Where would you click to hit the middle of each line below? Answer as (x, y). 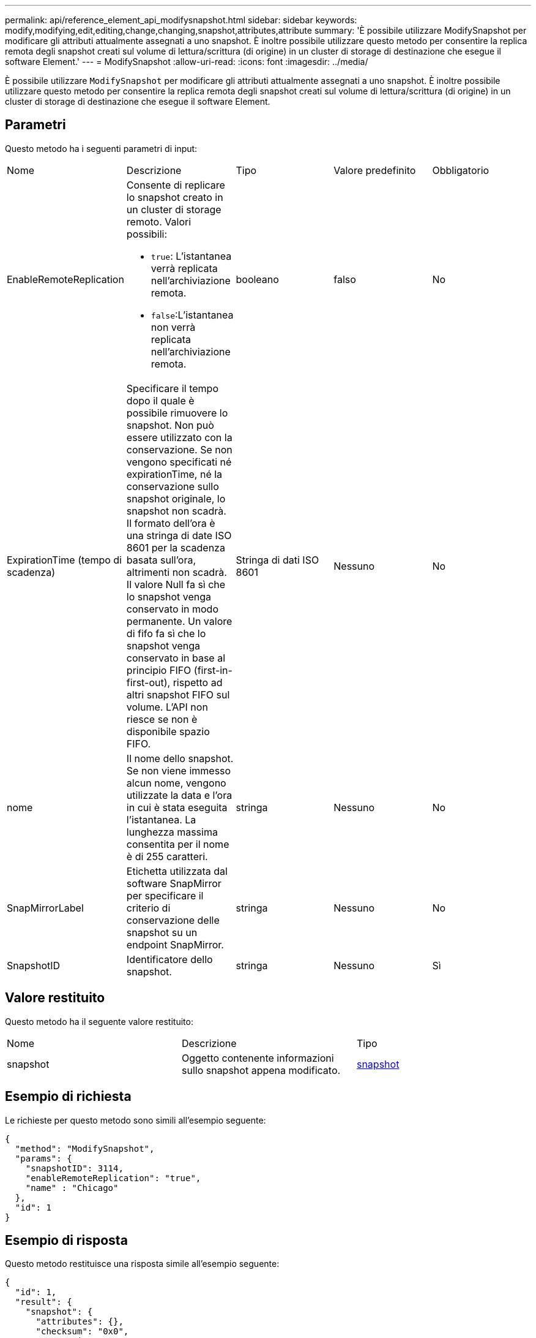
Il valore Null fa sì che (176, 584)
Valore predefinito (375, 170)
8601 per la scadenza (176, 547)
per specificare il (165, 895)
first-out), (148, 682)
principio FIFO (159, 670)
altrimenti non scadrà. (177, 572)
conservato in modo (172, 609)
